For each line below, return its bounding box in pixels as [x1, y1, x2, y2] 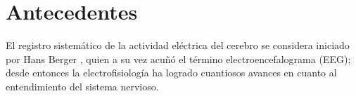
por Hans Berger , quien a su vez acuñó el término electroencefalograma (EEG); [6, 51, 351, 66]
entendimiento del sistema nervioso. [6, 78, 159, 93]
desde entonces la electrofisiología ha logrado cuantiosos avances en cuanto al [6, 65, 337, 80]
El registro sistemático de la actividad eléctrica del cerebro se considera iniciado [6, 38, 350, 53]
